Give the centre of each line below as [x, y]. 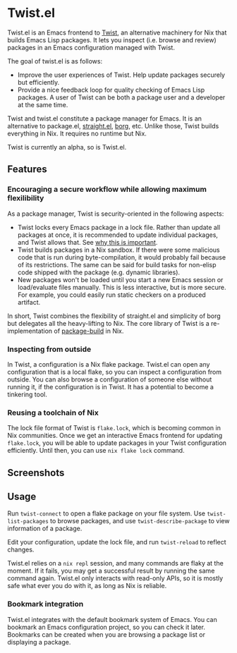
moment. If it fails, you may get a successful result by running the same [111, 571]
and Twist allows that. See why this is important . [87, 242]
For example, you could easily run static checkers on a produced [111, 295]
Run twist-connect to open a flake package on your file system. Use [107, 513]
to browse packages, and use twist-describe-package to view [140, 521]
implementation [30, 331]
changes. [21, 550]
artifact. [29, 302]
